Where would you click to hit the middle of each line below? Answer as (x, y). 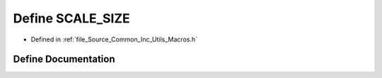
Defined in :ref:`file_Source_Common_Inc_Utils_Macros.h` (114, 39)
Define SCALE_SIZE (71, 18)
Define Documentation (64, 59)
